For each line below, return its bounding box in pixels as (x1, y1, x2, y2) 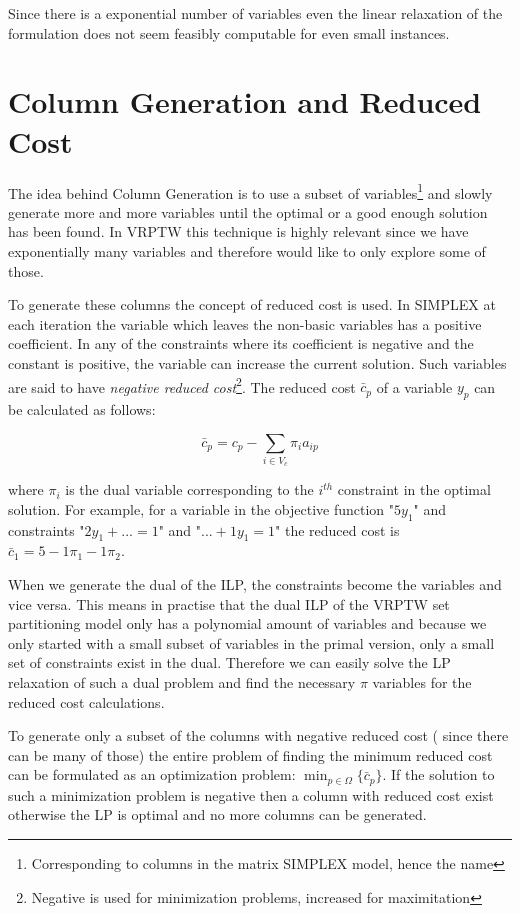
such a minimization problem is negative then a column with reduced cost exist (8, 784, 494, 805)
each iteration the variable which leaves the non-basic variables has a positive (8, 313, 482, 334)
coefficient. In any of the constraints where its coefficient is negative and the (8, 333, 474, 354)
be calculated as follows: (8, 398, 156, 419)
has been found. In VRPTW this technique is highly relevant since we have (8, 221, 469, 242)
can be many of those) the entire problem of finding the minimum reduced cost (8, 744, 493, 765)
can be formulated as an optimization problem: (8, 764, 296, 785)
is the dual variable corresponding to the (65, 479, 314, 500)
